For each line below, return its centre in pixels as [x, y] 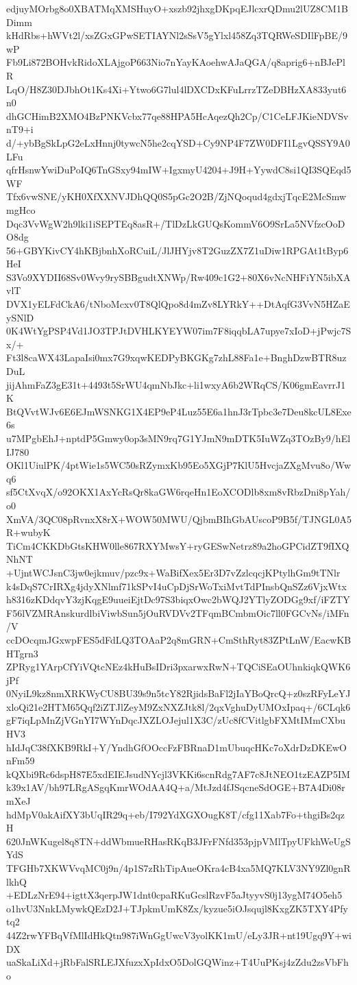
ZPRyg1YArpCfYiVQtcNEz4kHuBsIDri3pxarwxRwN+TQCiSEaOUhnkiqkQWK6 [178, 667]
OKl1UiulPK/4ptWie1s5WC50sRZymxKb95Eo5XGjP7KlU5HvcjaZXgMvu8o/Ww [179, 465]
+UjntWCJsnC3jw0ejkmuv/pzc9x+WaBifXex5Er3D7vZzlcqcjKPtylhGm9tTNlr [173, 572]
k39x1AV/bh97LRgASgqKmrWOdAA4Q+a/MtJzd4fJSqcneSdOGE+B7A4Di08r [176, 787]
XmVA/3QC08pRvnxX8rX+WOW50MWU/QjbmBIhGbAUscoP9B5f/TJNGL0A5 [179, 519]
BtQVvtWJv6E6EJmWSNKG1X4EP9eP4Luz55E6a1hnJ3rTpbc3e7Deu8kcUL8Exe [179, 411]
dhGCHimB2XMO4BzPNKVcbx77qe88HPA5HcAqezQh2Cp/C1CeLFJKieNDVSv [177, 115]
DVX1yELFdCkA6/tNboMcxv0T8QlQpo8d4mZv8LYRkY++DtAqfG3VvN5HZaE [178, 304]
